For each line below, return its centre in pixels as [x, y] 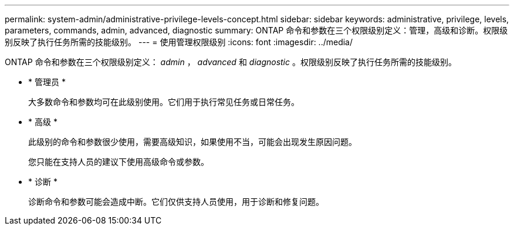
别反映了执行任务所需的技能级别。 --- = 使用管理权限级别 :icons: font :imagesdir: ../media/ [179, 42]
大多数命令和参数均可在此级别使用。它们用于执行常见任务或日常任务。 [164, 102]
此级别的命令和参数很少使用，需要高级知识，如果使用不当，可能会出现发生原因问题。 [192, 142]
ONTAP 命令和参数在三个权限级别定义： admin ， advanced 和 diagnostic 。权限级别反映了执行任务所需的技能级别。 [231, 62]
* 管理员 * [47, 82]
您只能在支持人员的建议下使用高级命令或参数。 [119, 162]
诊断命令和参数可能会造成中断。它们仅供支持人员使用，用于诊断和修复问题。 [176, 202]
